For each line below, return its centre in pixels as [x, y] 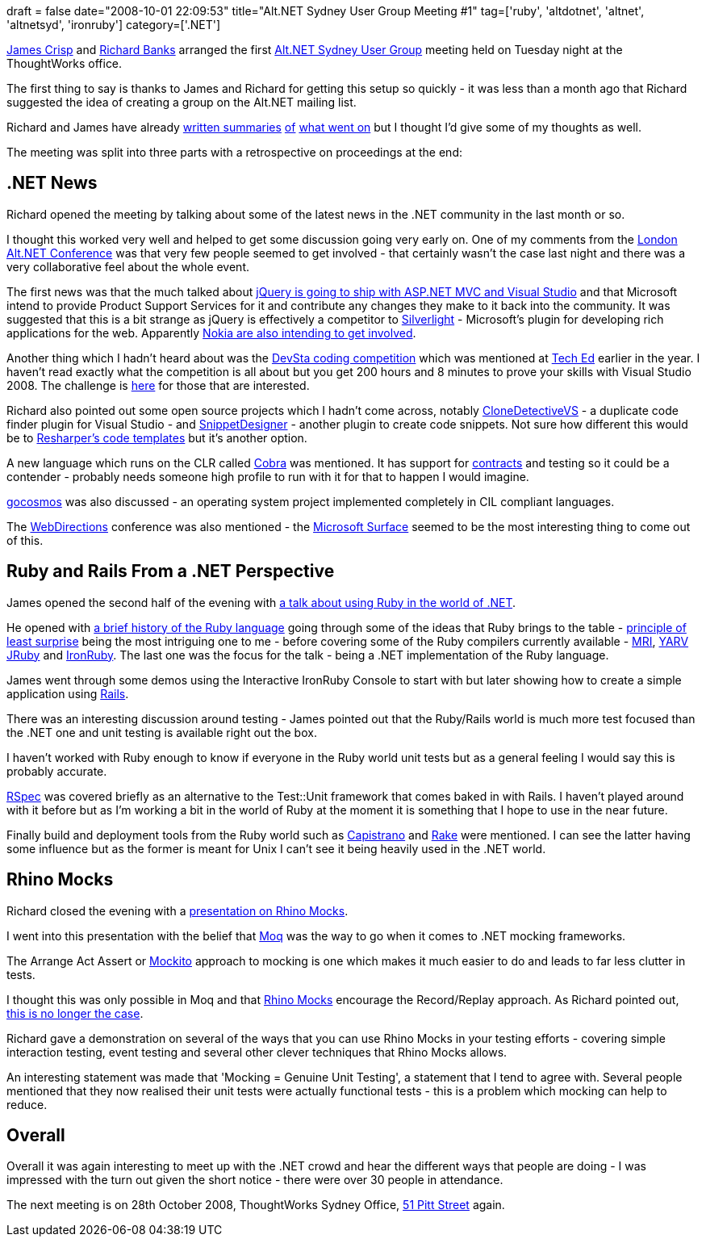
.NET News [52, 183]
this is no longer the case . [75, 1013]
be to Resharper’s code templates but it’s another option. [157, 437]
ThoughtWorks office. [65, 63]
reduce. [27, 1104]
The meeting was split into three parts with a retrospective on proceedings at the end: [234, 152]
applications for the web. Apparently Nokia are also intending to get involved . [211, 333]
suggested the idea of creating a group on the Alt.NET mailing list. [182, 102]
